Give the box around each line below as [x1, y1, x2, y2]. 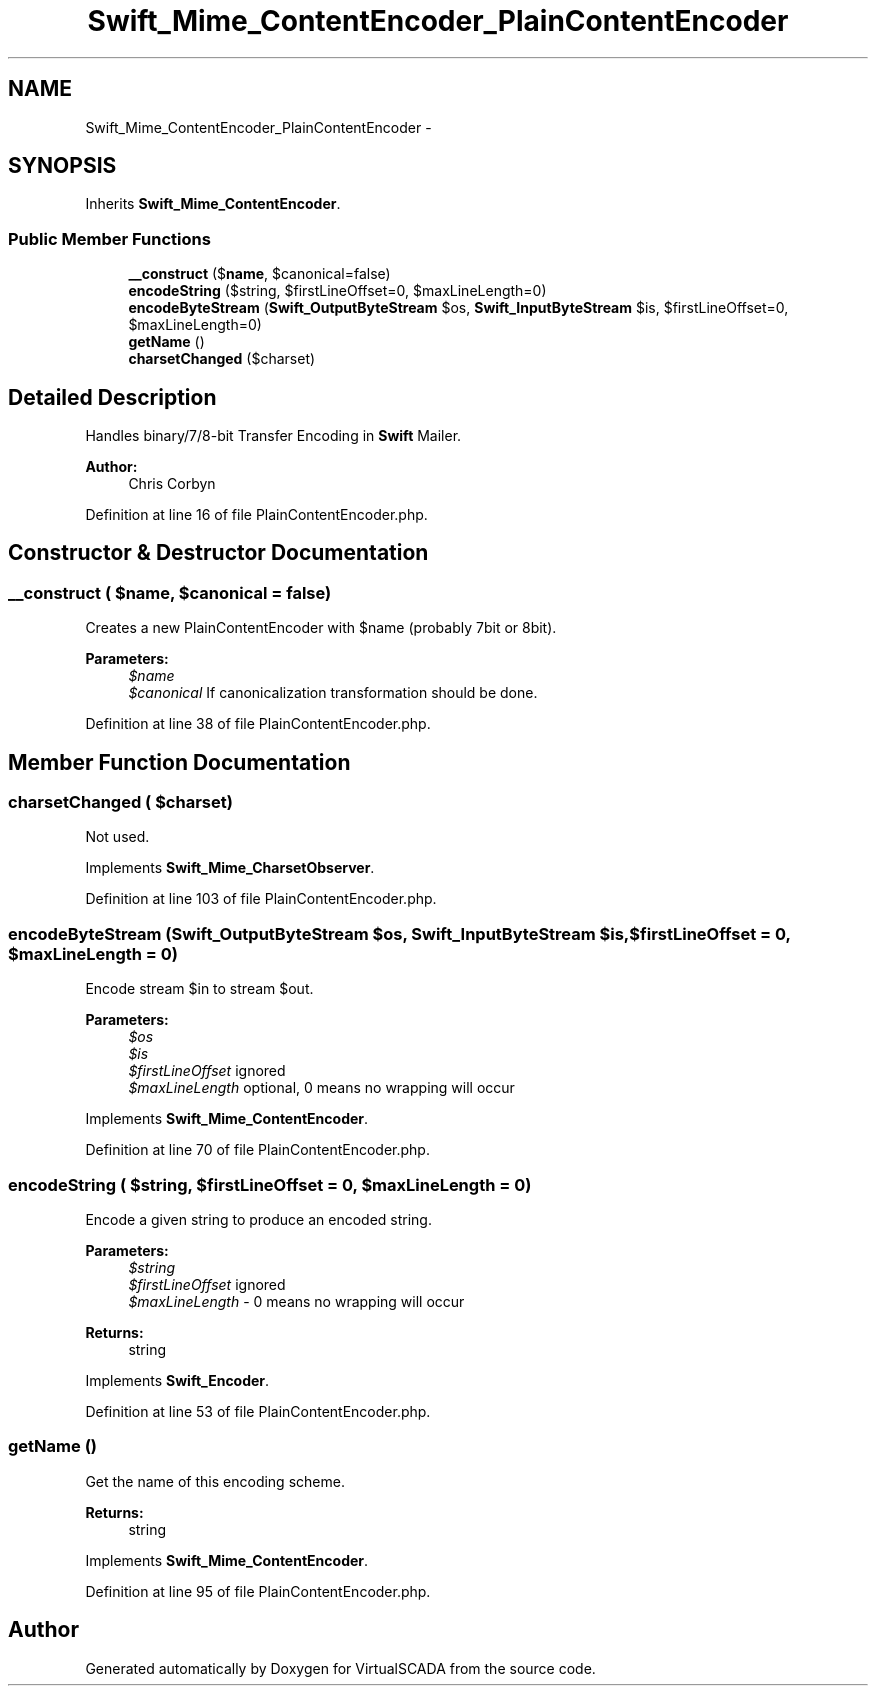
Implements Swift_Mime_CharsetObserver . [85, 859, 375, 877]
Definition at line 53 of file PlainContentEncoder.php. [85, 1402, 431, 1420]
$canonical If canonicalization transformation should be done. [128, 684, 538, 702]
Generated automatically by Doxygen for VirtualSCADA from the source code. [85, 1659, 596, 1677]
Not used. [85, 828, 150, 846]
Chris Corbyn [128, 475, 216, 493]
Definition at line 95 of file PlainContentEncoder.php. [85, 1582, 431, 1600]
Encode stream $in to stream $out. [85, 980, 314, 998]
